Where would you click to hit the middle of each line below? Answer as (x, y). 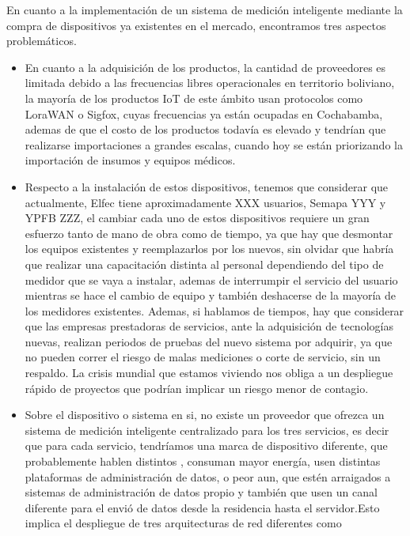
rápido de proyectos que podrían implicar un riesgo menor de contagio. (197, 388)
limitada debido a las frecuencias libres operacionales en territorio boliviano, (210, 83)
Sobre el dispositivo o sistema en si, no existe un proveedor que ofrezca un (205, 415)
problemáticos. (42, 41)
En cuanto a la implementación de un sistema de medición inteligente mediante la (205, 9)
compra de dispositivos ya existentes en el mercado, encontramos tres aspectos (196, 25)
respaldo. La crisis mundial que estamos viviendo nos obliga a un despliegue (209, 373)
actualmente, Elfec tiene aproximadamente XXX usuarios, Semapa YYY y (205, 202)
